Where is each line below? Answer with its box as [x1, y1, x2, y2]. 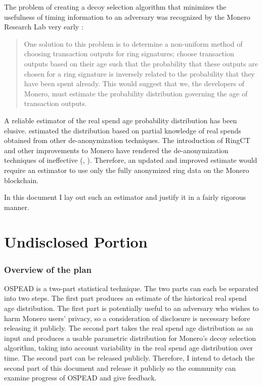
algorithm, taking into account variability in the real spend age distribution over [4, 342, 253, 353]
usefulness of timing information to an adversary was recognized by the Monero [4, 11, 250, 22]
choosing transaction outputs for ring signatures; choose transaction [24, 48, 234, 59]
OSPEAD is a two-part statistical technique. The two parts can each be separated [4, 283, 258, 293]
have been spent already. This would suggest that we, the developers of [24, 78, 245, 89]
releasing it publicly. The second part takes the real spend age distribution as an [4, 323, 253, 333]
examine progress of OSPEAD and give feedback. [4, 372, 157, 383]
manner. [4, 201, 29, 212]
